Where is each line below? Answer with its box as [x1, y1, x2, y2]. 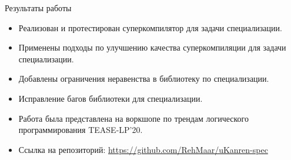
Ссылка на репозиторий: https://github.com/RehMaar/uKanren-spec [18, 143, 268, 155]
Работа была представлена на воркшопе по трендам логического [18, 112, 249, 124]
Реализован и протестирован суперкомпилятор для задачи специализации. [18, 21, 282, 34]
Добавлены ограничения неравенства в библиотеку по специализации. [18, 72, 269, 85]
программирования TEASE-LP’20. [18, 124, 143, 136]
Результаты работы [5, 2, 72, 14]
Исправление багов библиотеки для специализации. [18, 92, 203, 104]
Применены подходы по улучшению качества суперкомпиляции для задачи [18, 41, 286, 54]
